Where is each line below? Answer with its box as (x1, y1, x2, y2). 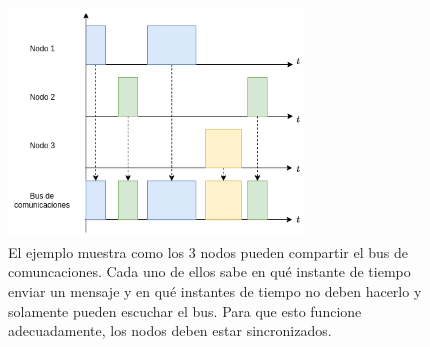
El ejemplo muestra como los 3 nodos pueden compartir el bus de (8, 241, 408, 262)
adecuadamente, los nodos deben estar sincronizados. (8, 320, 332, 341)
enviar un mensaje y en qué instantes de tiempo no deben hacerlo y (8, 280, 422, 301)
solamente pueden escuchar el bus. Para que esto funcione (8, 300, 362, 321)
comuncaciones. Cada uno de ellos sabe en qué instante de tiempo (8, 261, 411, 282)
